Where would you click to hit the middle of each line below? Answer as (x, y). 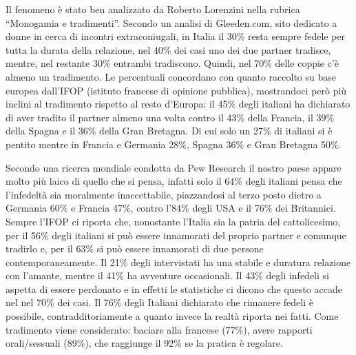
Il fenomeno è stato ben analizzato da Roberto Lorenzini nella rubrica (153, 9)
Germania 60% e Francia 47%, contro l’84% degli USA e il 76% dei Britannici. (171, 208)
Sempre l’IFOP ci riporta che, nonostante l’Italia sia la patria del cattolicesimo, (173, 221)
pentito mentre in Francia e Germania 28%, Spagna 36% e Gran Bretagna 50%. (174, 144)
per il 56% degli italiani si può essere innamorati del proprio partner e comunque (176, 235)
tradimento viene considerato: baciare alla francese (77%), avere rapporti (159, 329)
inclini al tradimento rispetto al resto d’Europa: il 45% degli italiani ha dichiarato (178, 104)
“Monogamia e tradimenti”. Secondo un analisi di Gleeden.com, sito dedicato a (171, 22)
